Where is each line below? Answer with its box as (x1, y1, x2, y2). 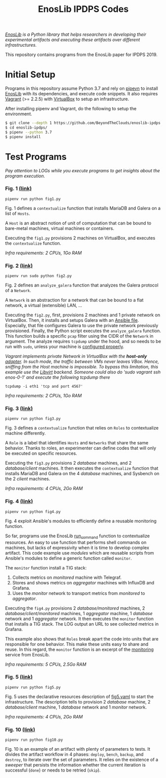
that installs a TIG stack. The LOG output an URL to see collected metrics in (5, 621, 159, 627)
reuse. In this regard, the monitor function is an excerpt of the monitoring (5, 646, 154, 652)
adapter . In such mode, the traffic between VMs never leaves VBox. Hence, (5, 358, 160, 364)
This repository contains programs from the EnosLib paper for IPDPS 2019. (5, 52, 158, 58)
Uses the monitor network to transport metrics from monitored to (12, 590, 145, 596)
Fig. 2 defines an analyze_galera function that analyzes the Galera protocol (5, 282, 159, 288)
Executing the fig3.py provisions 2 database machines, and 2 (5, 460, 132, 466)
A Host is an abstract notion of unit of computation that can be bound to (5, 220, 152, 226)
